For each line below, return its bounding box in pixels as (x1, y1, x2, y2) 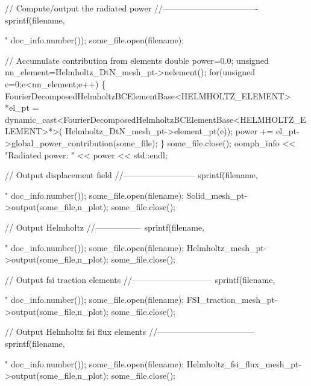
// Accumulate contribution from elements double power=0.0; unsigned (5, 54, 269, 66)
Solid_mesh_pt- (186, 188, 248, 201)
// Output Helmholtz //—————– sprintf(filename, (5, 220, 205, 233)
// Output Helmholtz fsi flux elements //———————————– (5, 325, 254, 338)
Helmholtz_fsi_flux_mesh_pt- (186, 357, 302, 370)
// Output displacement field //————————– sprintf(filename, (5, 169, 258, 181)
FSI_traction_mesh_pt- (186, 293, 278, 306)
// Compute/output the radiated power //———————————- (5, 2, 259, 14)
